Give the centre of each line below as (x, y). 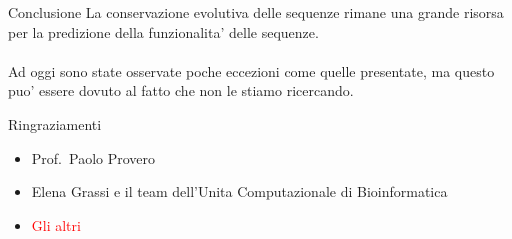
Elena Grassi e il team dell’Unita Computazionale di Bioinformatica (239, 191)
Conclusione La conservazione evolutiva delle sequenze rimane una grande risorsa (256, 12)
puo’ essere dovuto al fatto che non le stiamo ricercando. (181, 90)
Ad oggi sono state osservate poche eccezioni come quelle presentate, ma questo (251, 70)
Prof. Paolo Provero (93, 157)
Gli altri (56, 224)
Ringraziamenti (55, 123)
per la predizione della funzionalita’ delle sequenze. (163, 31)
